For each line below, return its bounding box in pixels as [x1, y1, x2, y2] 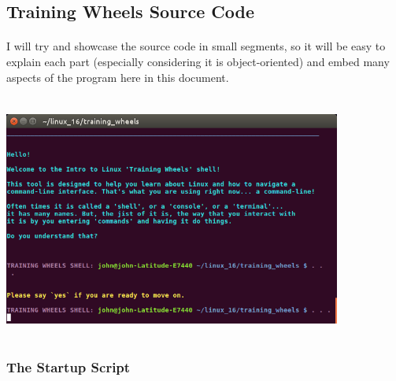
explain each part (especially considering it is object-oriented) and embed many [6, 53, 390, 69]
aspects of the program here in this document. [6, 68, 229, 85]
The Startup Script [6, 357, 131, 377]
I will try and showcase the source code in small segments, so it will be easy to [6, 38, 386, 54]
